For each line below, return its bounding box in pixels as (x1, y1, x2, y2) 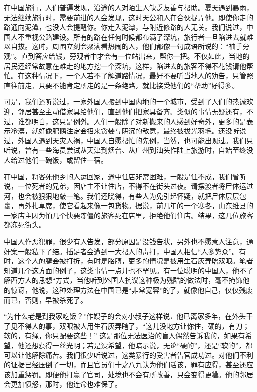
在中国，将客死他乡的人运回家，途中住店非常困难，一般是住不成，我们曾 (4, 171, 239, 181)
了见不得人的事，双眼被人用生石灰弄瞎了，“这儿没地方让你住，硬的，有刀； (4, 320, 250, 331)
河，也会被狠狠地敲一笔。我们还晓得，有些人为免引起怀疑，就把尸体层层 (4, 190, 239, 201)
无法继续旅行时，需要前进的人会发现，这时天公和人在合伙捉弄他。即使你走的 (4, 12, 253, 22)
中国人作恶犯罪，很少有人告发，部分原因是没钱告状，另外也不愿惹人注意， (4, 236, 246, 247)
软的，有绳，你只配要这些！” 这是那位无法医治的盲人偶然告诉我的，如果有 (4, 330, 245, 341)
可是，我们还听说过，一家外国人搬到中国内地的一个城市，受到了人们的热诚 (4, 96, 246, 107)
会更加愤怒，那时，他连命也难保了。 (4, 379, 122, 389)
